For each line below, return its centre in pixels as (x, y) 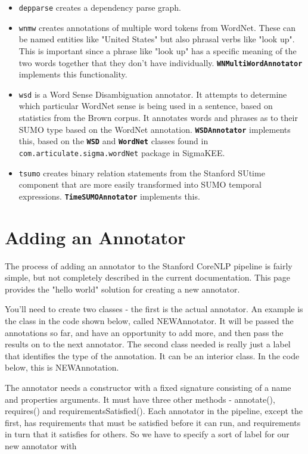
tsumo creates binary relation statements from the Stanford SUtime (142, 172)
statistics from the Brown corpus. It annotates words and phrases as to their (158, 117)
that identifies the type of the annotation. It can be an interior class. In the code (152, 355)
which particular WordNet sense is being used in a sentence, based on (146, 106)
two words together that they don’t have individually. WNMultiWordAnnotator (161, 62)
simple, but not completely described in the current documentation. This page (148, 277)
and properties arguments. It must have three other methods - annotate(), (140, 399)
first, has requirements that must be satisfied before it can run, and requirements (153, 422)
